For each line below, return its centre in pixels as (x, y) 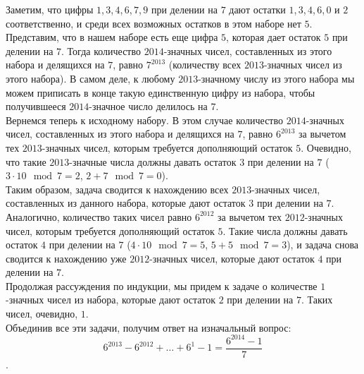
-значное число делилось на (148, 106)
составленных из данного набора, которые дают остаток (126, 203)
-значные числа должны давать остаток (153, 161)
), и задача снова (323, 245)
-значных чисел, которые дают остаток (232, 258)
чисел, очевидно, (42, 314)
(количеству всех (205, 65)
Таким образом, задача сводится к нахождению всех (117, 189)
